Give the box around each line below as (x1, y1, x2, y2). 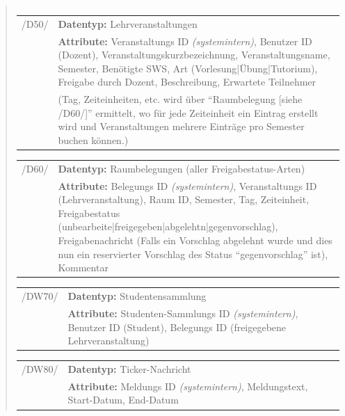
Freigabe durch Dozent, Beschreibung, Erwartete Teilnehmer (58, 74, 316, 89)
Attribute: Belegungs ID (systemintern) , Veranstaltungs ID (58, 178, 317, 193)
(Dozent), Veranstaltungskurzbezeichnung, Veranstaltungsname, (58, 47, 330, 62)
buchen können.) (58, 133, 129, 147)
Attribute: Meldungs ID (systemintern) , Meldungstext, (67, 378, 308, 393)
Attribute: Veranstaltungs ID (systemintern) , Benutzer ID (58, 33, 312, 48)
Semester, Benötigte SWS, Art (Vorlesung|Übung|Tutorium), (58, 61, 318, 75)
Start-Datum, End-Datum (67, 392, 179, 407)
